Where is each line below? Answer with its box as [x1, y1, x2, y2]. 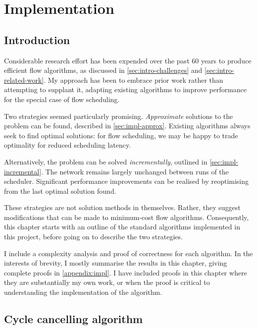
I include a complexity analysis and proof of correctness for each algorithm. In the [4, 248, 253, 258]
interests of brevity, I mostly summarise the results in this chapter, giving [4, 258, 227, 268]
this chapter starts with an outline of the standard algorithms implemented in [4, 221, 240, 232]
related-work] [4, 74, 44, 85]
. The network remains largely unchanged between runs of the [41, 166, 229, 176]
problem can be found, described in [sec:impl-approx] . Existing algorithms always [4, 120, 251, 131]
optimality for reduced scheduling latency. [4, 140, 131, 150]
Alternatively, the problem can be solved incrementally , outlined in [4, 156, 207, 166]
